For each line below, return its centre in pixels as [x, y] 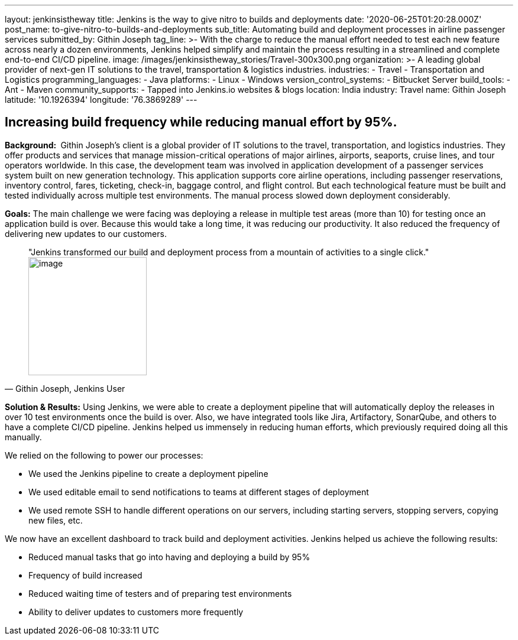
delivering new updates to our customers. [86, 233]
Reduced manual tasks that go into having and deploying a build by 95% [169, 557]
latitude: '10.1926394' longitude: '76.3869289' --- [101, 100]
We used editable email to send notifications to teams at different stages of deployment [199, 492]
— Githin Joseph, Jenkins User [65, 388]
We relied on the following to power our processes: [104, 455]
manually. [23, 437]
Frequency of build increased [85, 575]
